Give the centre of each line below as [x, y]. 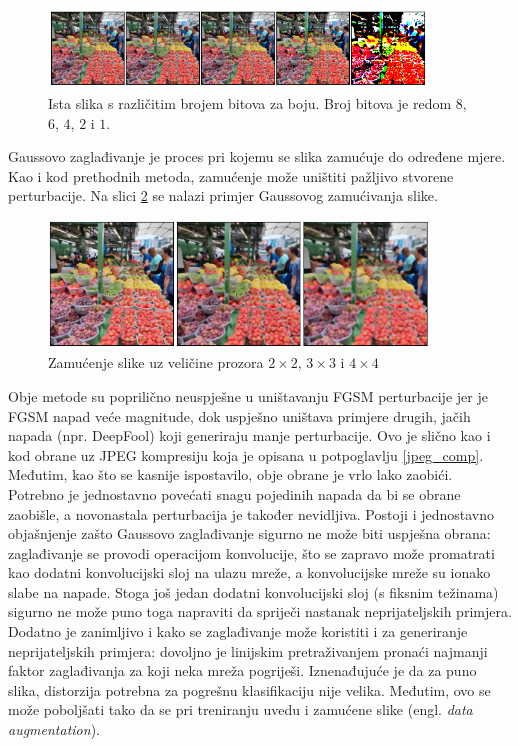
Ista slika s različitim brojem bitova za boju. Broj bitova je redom [250, 102]
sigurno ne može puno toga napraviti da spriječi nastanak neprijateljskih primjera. [260, 611]
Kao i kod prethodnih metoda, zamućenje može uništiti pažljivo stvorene [231, 175]
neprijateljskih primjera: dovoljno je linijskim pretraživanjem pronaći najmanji [248, 650]
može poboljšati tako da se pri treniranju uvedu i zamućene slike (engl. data [240, 709]
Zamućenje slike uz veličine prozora [156, 362]
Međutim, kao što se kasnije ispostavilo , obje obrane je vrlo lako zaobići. [230, 474]
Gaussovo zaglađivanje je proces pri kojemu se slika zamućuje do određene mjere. [257, 156]
